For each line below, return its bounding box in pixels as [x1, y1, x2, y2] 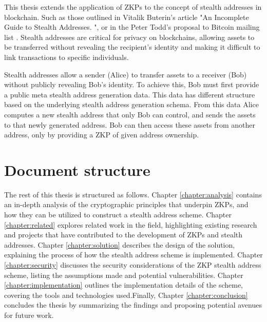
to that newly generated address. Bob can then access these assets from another [4, 119, 255, 130]
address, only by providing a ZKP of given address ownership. [4, 129, 199, 140]
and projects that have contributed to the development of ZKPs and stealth [4, 229, 243, 240]
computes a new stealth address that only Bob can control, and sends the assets [4, 109, 256, 119]
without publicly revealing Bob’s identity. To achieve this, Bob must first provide [4, 79, 259, 90]
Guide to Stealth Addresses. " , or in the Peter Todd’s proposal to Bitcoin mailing [4, 22, 260, 32]
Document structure [4, 159, 150, 180]
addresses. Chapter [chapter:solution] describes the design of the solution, [4, 239, 235, 250]
